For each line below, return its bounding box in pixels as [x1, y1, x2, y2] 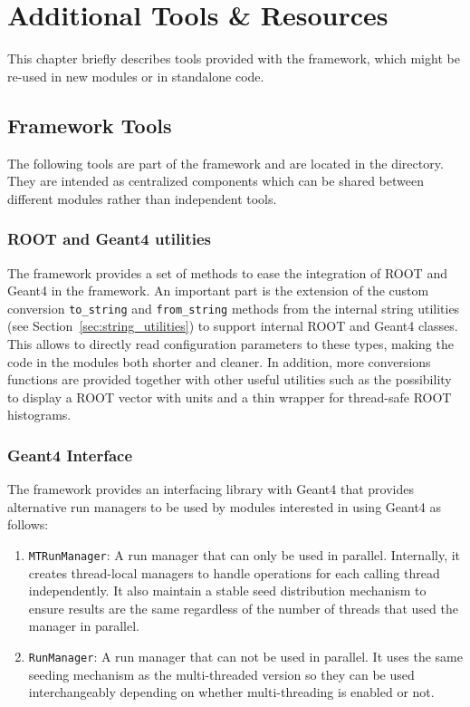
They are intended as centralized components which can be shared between [7, 171, 424, 190]
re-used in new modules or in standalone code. [7, 66, 264, 85]
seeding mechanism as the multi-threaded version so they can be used [28, 664, 415, 683]
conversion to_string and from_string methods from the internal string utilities [7, 298, 460, 317]
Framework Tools [7, 111, 172, 139]
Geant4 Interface [7, 443, 133, 466]
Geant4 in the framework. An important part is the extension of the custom [7, 281, 429, 300]
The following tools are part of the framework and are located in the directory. [7, 153, 444, 172]
